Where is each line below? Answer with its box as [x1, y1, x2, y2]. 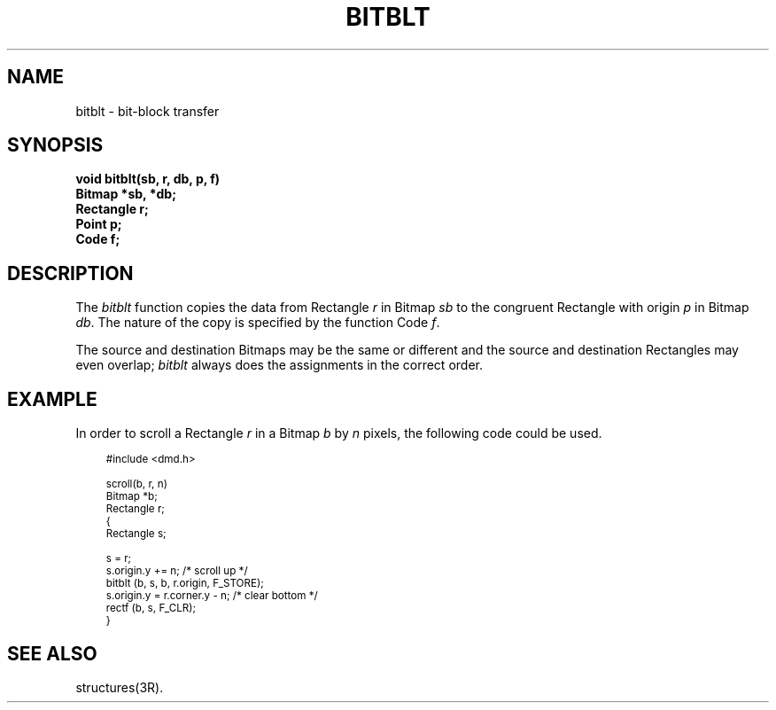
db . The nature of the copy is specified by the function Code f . [75, 315, 440, 331]
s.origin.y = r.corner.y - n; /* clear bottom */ [105, 589, 318, 603]
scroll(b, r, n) [105, 478, 167, 491]
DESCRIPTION [7, 261, 134, 285]
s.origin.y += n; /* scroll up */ [105, 565, 248, 578]
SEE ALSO [7, 642, 97, 665]
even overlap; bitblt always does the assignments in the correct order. [75, 357, 483, 373]
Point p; [75, 216, 122, 232]
